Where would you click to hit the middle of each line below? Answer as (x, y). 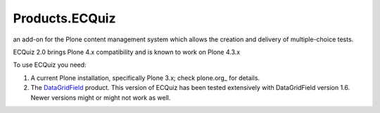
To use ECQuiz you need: (50, 65)
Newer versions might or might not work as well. (101, 98)
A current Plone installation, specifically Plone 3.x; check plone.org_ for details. (145, 78)
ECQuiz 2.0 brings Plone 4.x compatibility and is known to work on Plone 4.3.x (127, 52)
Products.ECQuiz (64, 18)
